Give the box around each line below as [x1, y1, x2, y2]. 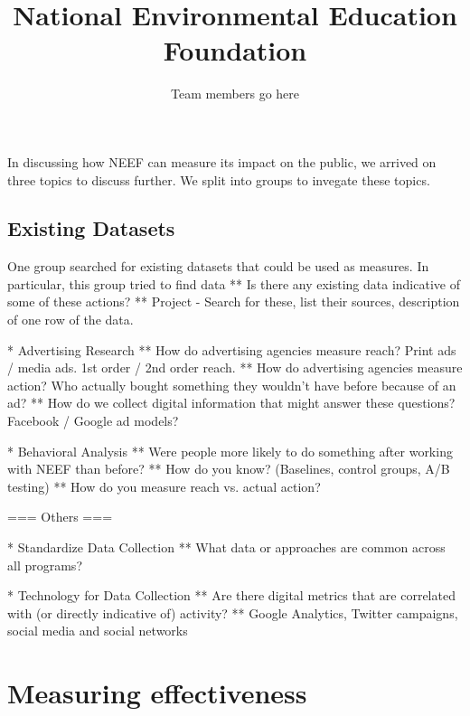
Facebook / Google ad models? [7, 411, 179, 430]
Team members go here [170, 84, 300, 103]
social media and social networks [7, 621, 188, 640]
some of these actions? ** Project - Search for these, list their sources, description [7, 292, 460, 311]
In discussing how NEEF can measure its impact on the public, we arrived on [7, 152, 437, 171]
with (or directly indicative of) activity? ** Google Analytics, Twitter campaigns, [7, 603, 458, 622]
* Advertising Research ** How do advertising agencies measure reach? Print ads [7, 340, 456, 359]
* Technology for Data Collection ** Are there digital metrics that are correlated [7, 586, 456, 605]
